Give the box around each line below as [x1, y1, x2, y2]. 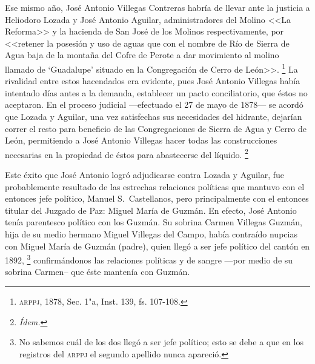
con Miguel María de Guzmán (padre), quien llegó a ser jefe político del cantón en [5, 239, 310, 252]
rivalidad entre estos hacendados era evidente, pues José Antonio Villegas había [5, 74, 300, 87]
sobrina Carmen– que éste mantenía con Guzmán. [5, 265, 190, 278]
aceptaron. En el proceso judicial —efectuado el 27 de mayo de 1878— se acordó [5, 98, 303, 111]
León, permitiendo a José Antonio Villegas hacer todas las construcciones [5, 134, 277, 147]
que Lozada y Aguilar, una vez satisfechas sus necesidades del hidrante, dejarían [5, 110, 302, 122]
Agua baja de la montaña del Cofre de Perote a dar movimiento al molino [5, 48, 279, 61]
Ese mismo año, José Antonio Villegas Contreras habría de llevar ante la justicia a [5, 1, 310, 13]
